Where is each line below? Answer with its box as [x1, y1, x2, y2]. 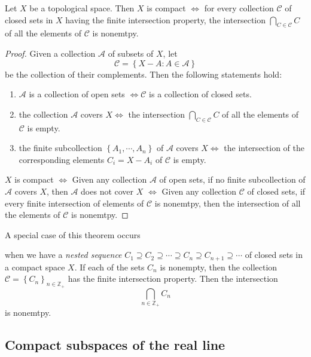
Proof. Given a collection [5, 47, 96, 59]
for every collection [204, 2, 274, 14]
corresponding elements [19, 153, 105, 165]
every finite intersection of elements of [5, 196, 144, 209]
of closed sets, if [247, 184, 306, 197]
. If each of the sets [74, 260, 145, 273]
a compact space [5, 260, 65, 273]
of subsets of [108, 47, 154, 59]
